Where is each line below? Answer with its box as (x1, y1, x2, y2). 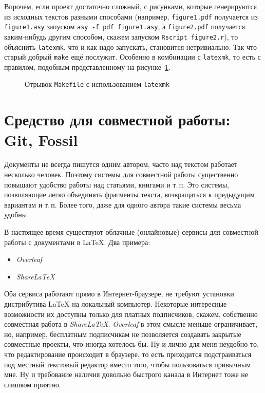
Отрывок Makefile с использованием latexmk (25, 79, 169, 89)
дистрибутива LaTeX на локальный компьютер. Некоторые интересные (4, 298, 227, 309)
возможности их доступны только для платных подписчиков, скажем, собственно (4, 308, 258, 319)
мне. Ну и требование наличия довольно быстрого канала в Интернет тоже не (4, 369, 249, 380)
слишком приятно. (4, 379, 61, 389)
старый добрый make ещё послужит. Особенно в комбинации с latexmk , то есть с (4, 51, 261, 62)
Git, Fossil (4, 129, 78, 150)
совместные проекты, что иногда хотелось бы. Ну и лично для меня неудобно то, (4, 339, 259, 349)
